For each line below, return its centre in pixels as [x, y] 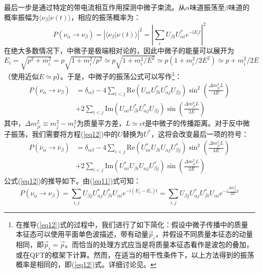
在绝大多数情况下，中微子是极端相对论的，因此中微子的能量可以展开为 [119, 50]
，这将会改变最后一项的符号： [200, 134]
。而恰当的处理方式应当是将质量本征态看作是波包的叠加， [159, 244]
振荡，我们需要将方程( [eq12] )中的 [64, 134]
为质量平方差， [101, 123]
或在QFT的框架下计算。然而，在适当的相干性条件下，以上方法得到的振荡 [135, 254]
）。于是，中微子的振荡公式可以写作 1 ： [119, 76]
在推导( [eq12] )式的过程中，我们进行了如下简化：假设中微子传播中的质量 [132, 224]
